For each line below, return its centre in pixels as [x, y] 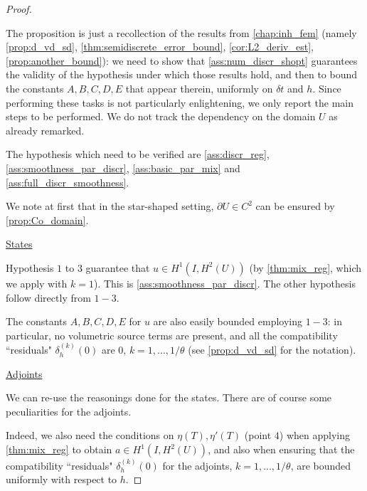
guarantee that [118, 267]
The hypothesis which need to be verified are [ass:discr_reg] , [138, 154]
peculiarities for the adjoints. [69, 411]
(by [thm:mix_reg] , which [305, 267]
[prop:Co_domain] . [47, 220]
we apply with [37, 283]
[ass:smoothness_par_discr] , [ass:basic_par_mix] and [123, 168]
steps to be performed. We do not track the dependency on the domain [161, 116]
